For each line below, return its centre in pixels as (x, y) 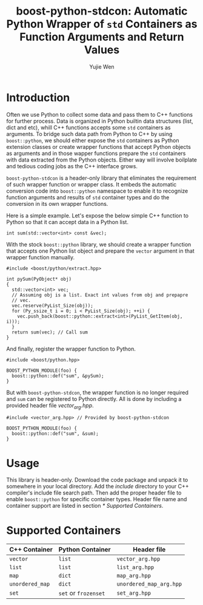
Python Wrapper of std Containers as (102, 24)
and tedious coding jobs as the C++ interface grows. (72, 166)
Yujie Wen (102, 67)
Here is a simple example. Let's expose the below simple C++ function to (98, 215)
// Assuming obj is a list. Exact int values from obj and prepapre (100, 295)
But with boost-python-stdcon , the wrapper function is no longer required (98, 392)
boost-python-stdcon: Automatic (102, 11)
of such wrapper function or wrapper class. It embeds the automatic (92, 184)
